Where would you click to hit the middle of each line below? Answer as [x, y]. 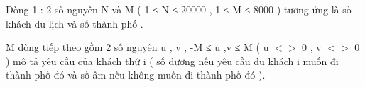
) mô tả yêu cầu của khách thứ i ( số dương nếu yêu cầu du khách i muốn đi [172, 60]
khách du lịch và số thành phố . [75, 23]
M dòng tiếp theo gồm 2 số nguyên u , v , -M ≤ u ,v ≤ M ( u [137, 47]
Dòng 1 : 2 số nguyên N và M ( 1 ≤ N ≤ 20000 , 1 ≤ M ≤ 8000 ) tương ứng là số [179, 9]
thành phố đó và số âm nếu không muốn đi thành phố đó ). [136, 75]
